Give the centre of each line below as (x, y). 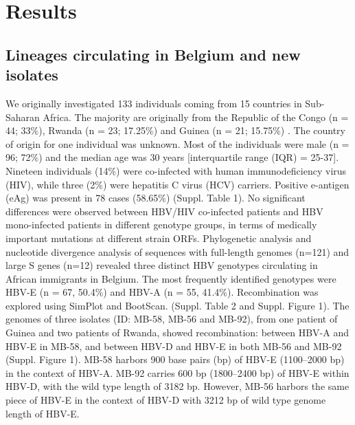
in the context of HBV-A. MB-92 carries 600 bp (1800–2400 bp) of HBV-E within (177, 372)
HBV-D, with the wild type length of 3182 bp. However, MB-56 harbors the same (177, 386)
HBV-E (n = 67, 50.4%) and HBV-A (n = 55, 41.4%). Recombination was (162, 292)
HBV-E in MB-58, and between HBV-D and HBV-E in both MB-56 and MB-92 (174, 346)
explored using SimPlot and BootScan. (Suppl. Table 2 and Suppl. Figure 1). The (177, 305)
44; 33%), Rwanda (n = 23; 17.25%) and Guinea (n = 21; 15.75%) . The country (175, 130)
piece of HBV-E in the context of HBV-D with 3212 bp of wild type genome (166, 400)
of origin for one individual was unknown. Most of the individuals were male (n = (177, 143)
